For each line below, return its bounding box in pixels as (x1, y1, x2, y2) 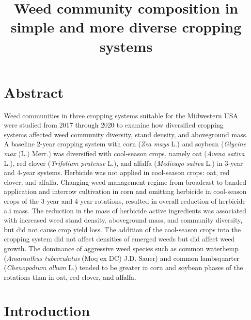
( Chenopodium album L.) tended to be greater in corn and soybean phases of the (4, 262, 243, 272)
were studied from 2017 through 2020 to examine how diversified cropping (4, 120, 224, 130)
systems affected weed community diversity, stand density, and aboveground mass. (4, 129, 248, 139)
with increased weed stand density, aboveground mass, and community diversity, (4, 215, 243, 225)
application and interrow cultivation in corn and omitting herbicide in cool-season (4, 186, 247, 196)
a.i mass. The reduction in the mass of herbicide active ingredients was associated (4, 205, 247, 215)
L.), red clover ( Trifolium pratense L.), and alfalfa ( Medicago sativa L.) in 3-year (4, 158, 243, 168)
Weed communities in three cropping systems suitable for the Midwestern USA (4, 110, 238, 120)
